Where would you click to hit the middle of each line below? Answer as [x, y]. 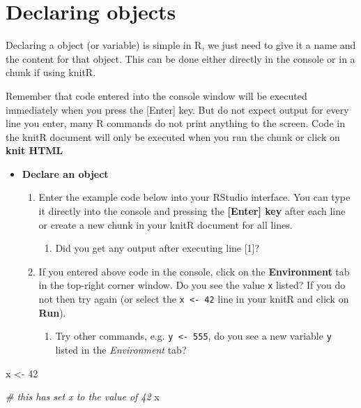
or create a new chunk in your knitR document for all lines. [166, 224]
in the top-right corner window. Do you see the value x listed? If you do [192, 285]
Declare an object [65, 173]
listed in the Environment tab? [121, 349]
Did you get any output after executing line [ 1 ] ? [158, 248]
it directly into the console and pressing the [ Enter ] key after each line [192, 211]
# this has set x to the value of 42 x [83, 396]
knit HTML [34, 150]
